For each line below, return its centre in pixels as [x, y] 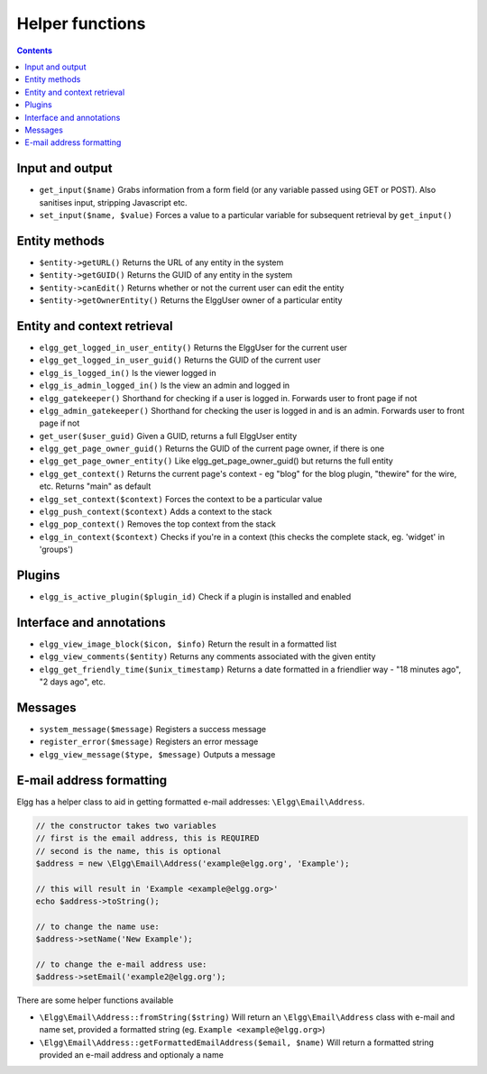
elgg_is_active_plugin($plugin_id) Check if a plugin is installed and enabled [195, 597]
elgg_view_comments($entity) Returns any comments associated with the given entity [207, 656]
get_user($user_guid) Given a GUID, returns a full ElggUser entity [168, 436]
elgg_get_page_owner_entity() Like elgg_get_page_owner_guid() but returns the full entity [216, 461]
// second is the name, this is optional [129, 851]
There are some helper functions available [95, 1000]
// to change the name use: [97, 926]
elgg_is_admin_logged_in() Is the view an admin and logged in [165, 386]
